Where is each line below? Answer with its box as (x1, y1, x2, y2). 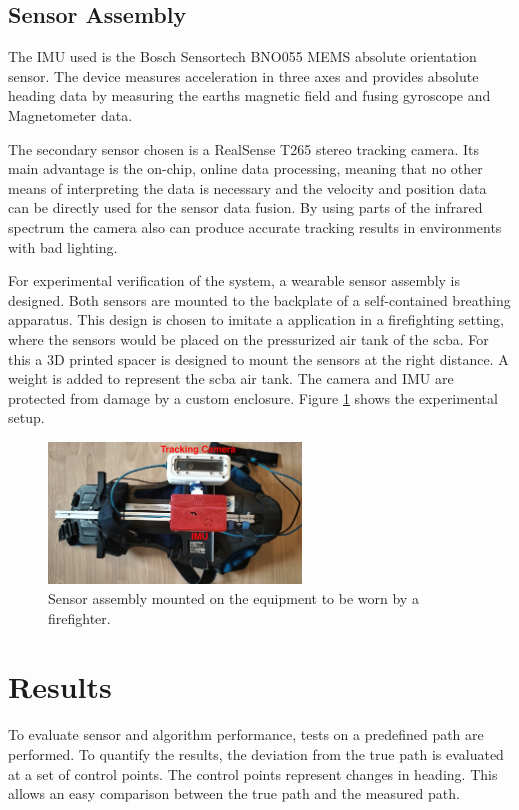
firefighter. (48, 607, 111, 628)
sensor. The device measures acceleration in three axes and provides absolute (8, 65, 479, 86)
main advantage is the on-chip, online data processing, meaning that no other (8, 158, 483, 179)
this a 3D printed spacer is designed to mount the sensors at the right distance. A (8, 348, 509, 369)
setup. (8, 407, 45, 428)
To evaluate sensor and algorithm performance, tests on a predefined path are (8, 724, 484, 745)
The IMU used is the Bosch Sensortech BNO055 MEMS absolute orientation (8, 46, 477, 67)
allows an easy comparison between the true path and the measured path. (8, 783, 460, 804)
